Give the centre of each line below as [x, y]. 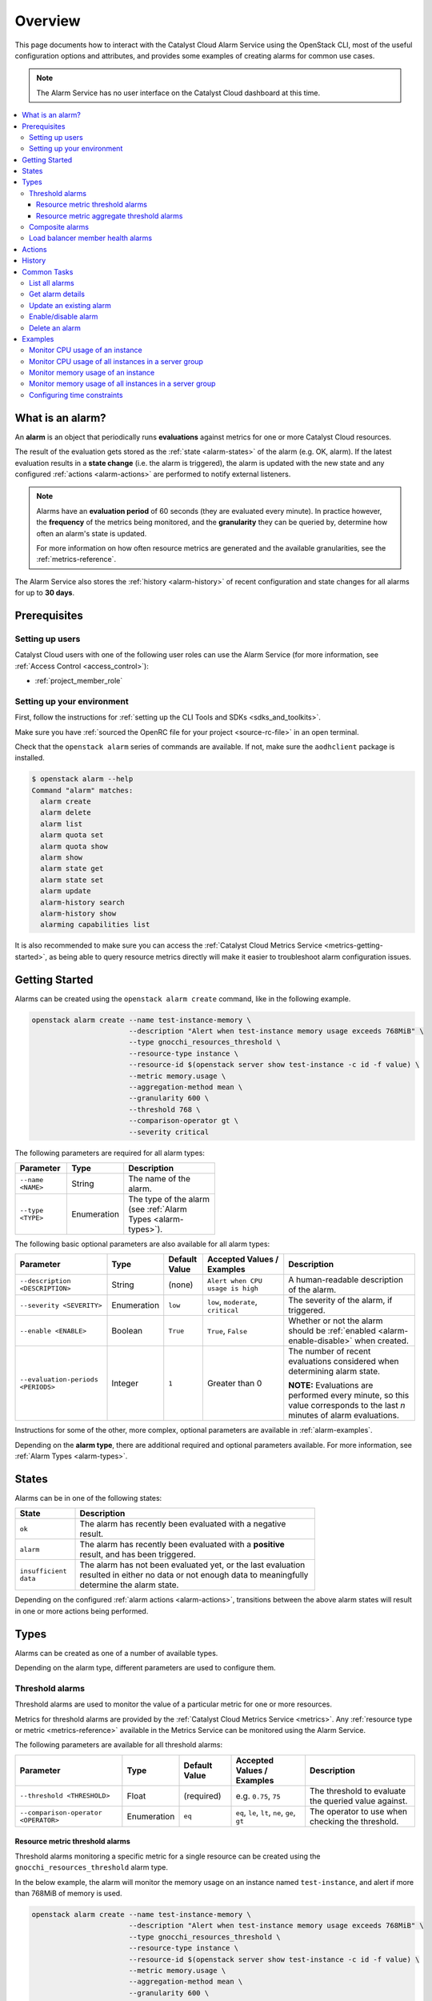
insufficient [43, 1572]
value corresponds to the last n [347, 1406]
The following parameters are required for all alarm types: [110, 1153]
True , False [227, 1331]
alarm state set [72, 880]
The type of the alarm [169, 1199]
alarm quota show [74, 846]
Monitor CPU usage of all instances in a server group [116, 361]
